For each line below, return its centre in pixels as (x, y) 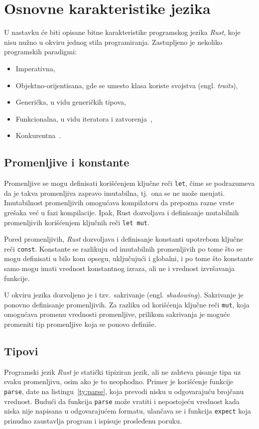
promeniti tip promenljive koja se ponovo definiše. (80, 324)
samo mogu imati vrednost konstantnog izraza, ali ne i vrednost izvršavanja (119, 268)
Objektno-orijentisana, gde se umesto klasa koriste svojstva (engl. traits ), (127, 85)
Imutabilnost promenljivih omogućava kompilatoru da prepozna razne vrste (119, 203)
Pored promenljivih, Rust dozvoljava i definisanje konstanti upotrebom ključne (124, 239)
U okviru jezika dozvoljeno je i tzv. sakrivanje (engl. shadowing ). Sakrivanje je (124, 295)
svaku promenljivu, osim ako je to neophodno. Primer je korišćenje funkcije (119, 381)
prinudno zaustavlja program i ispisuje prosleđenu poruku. (93, 421)
